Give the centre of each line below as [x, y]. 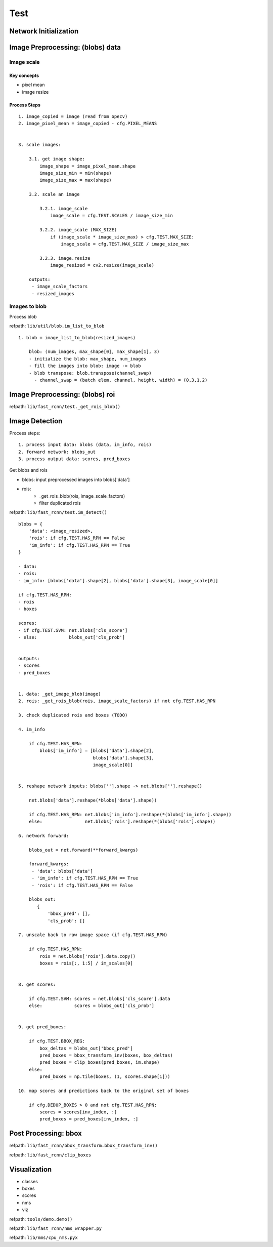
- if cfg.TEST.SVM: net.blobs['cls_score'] [73, 630]
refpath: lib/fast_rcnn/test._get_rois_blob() [65, 406]
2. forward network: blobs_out [57, 452]
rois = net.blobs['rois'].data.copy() [88, 956]
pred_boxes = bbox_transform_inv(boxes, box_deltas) [106, 1055]
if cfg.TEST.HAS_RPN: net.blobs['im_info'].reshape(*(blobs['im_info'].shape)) [130, 814]
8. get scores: [37, 984]
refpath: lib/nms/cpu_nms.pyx [43, 1237]
